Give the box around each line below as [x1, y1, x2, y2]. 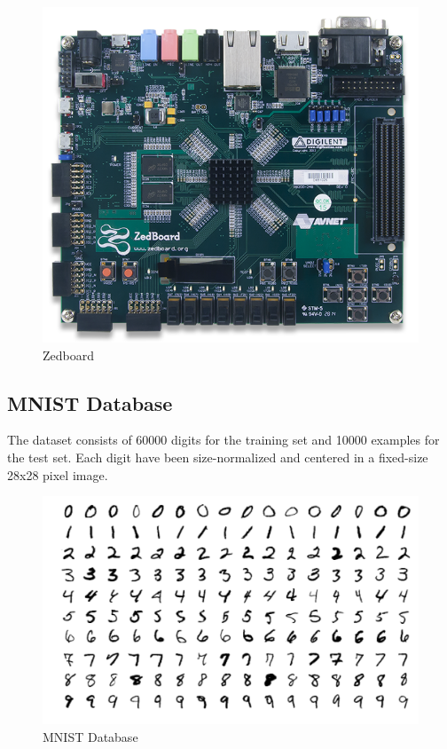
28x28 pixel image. [7, 465, 108, 484]
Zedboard [43, 345, 95, 364]
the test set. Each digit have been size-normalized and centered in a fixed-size [7, 448, 428, 467]
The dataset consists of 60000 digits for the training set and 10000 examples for [7, 430, 440, 449]
